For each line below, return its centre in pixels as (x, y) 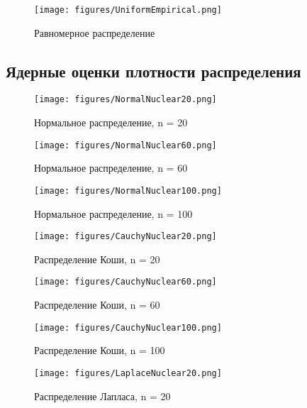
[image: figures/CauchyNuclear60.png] (125, 282)
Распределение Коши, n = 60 (97, 305)
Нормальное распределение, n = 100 (113, 213)
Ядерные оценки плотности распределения (153, 71)
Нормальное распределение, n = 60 (111, 168)
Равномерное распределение (95, 32)
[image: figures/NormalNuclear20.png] (125, 100)
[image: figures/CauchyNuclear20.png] (125, 237)
